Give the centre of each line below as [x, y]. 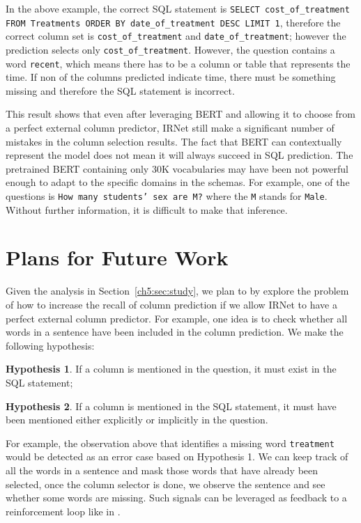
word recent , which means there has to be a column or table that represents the [178, 63]
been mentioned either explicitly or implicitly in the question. [137, 420]
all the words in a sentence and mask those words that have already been [162, 470]
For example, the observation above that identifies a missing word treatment [170, 443]
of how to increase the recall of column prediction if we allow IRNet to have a [171, 304]
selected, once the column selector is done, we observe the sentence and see [166, 484]
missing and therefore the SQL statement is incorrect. [120, 90]
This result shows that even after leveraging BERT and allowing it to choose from [180, 114]
